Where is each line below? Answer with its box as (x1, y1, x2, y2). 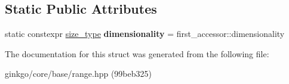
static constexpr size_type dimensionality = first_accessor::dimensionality (5, 27, 285, 40)
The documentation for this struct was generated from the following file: (5, 47, 269, 60)
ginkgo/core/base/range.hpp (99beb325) (5, 67, 152, 80)
